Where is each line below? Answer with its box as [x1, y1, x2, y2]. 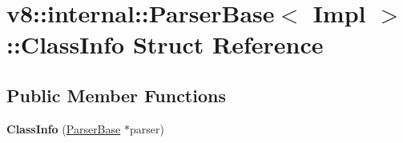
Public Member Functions [6, 82, 226, 107]
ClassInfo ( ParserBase [6, 120, 121, 137]
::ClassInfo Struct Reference [6, 28, 324, 61]
